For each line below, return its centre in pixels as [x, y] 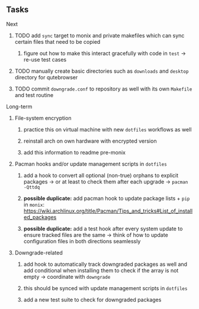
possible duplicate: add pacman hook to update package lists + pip [107, 198]
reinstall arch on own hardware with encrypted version [90, 141]
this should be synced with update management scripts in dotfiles [105, 288]
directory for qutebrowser [46, 77]
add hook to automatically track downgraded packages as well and [105, 264]
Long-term [19, 107]
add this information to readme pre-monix [75, 152]
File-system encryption [43, 118]
